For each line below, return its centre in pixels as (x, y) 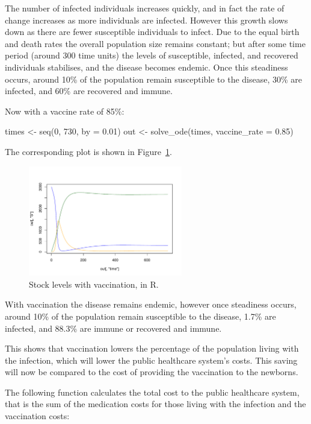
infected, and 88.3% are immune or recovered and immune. (113, 328)
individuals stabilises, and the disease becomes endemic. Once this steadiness (146, 67)
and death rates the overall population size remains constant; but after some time (155, 43)
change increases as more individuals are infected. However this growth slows (146, 20)
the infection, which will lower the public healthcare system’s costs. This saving (151, 360)
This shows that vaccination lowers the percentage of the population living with (152, 348)
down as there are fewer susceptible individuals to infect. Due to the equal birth (152, 32)
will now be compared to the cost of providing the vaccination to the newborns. (152, 372)
